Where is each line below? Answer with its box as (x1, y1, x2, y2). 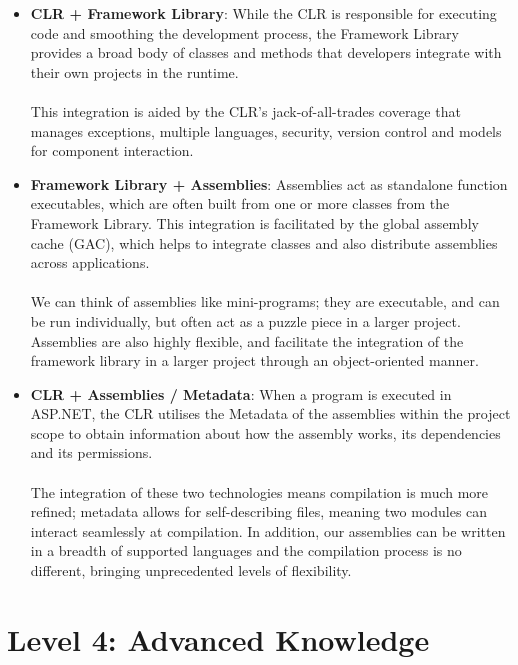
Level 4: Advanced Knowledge (7, 618, 430, 659)
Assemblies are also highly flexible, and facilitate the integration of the (30, 330, 464, 351)
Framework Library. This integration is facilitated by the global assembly (30, 212, 479, 233)
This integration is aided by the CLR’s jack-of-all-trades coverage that (30, 100, 461, 121)
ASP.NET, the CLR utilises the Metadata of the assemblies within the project (30, 403, 511, 424)
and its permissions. (30, 442, 153, 463)
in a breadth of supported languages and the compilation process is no (30, 540, 462, 561)
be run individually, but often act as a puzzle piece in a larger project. (30, 310, 461, 331)
